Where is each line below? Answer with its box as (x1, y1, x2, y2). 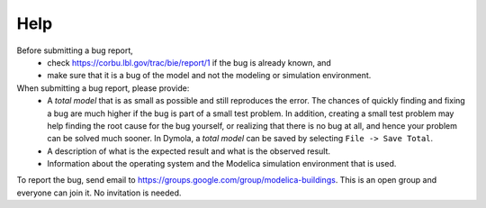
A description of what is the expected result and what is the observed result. (47, 145, 331, 157)
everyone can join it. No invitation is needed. (16, 187, 182, 198)
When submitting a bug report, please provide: (16, 82, 190, 94)
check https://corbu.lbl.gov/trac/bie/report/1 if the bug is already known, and (47, 57, 332, 68)
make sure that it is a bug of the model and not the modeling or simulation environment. (47, 70, 372, 81)
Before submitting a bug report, (16, 45, 134, 56)
